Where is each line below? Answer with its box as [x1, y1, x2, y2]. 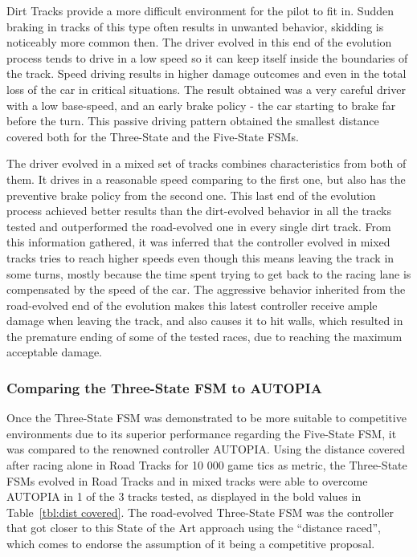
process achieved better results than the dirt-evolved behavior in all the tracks [6, 202, 391, 219]
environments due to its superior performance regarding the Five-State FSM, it [6, 425, 397, 441]
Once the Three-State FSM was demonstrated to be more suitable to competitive [6, 409, 407, 426]
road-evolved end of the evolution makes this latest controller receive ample [6, 296, 378, 313]
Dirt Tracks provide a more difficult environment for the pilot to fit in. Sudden [6, 2, 394, 18]
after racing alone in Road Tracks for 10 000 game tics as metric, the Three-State [6, 457, 407, 474]
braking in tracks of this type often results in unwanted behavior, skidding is [6, 18, 384, 35]
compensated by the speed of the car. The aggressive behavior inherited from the [6, 281, 406, 298]
